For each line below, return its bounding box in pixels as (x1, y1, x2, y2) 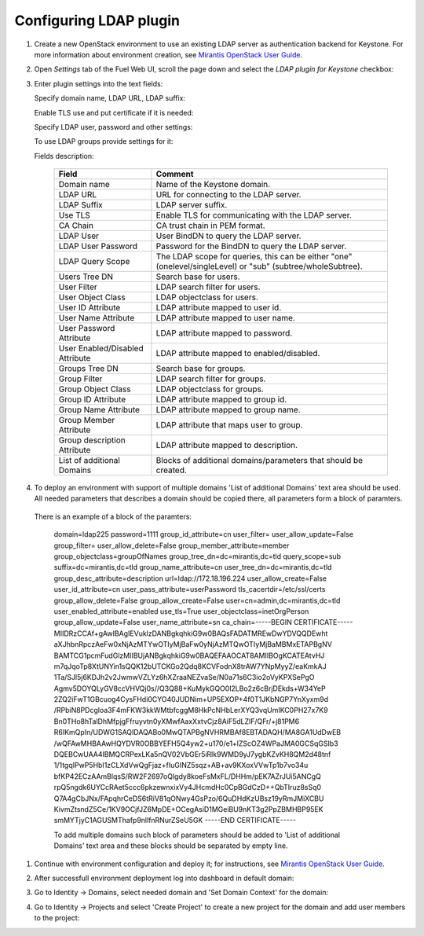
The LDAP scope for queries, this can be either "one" (155, 251, 353, 262)
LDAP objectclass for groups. (155, 384, 265, 395)
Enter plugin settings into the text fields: (34, 79, 163, 88)
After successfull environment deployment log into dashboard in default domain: (34, 873, 294, 883)
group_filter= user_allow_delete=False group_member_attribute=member (53, 541, 290, 550)
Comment (155, 169, 194, 180)
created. (155, 464, 188, 475)
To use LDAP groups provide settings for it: (34, 137, 174, 146)
